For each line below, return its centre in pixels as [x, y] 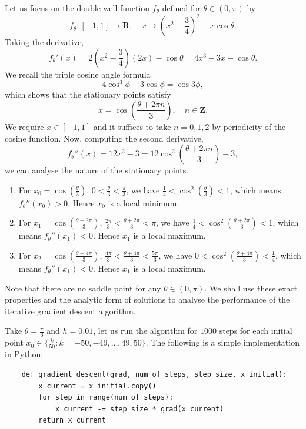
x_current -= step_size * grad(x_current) [139, 409]
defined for [181, 8]
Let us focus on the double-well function [77, 8]
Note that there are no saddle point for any [83, 288]
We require [24, 126]
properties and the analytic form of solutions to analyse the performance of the [147, 299]
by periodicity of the [249, 126]
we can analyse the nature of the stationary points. [97, 170]
